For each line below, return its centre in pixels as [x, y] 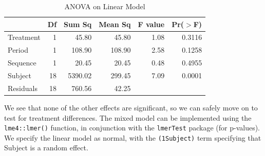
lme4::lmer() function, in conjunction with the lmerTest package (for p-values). [132, 128]
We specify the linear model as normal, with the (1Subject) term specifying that [133, 137]
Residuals [23, 88]
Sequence [22, 63]
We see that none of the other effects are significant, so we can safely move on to [131, 107]
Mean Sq [115, 24]
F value [151, 24]
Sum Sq [78, 24]
